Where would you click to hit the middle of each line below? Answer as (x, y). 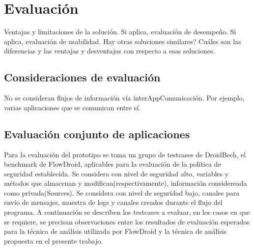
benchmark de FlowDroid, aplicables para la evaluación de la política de (113, 164)
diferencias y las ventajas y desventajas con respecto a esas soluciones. (110, 51)
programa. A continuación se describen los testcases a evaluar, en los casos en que (127, 212)
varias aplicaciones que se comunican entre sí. (72, 107)
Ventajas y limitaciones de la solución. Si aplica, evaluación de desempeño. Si (120, 32)
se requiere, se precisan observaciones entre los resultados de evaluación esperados (127, 221)
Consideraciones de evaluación (82, 77)
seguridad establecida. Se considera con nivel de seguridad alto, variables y (116, 173)
